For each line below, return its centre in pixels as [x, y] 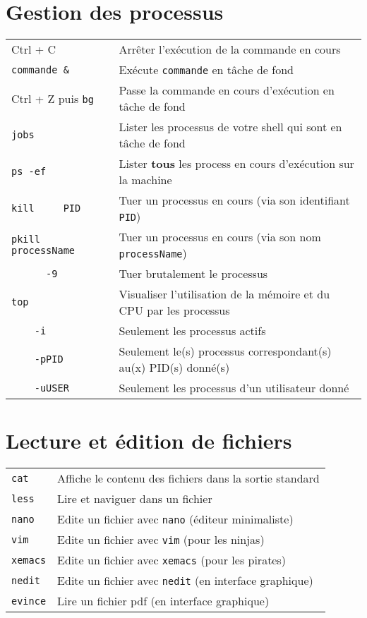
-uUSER [52, 388]
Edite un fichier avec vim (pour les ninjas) [161, 540]
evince [29, 601]
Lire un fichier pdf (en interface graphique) [163, 601]
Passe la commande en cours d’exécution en [227, 90]
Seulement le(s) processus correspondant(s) [225, 351]
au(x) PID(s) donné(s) [174, 368]
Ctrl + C [34, 49]
